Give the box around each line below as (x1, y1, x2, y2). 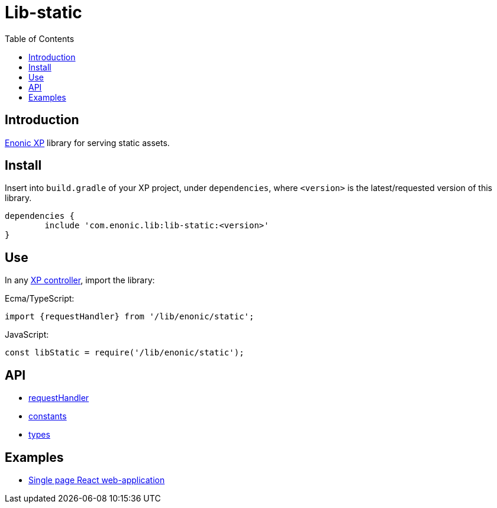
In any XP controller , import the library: (5, 275, 155, 286)
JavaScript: (5, 329, 49, 340)
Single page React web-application (28, 474, 165, 485)
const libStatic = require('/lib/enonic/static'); (5, 348, 244, 358)
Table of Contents (5, 33, 75, 44)
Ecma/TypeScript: (5, 293, 75, 304)
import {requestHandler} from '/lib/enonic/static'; (5, 312, 254, 322)
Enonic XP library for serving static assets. (5, 137, 170, 148)
